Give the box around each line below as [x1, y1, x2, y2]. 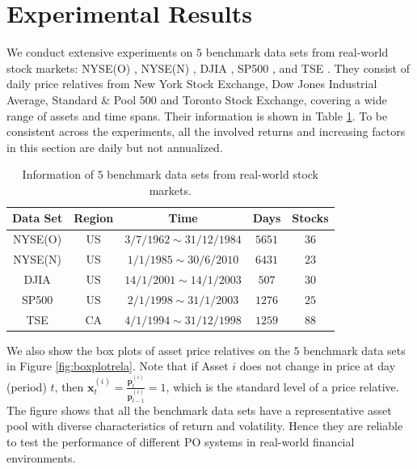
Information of [22, 166, 94, 183]
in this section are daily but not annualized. [6, 138, 223, 155]
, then [54, 378, 84, 395]
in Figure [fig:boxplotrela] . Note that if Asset [6, 357, 229, 374]
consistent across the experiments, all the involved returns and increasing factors [6, 123, 406, 140]
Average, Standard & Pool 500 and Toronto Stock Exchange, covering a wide [6, 91, 387, 108]
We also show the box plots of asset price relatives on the [6, 341, 290, 358]
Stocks [292, 209, 329, 226]
